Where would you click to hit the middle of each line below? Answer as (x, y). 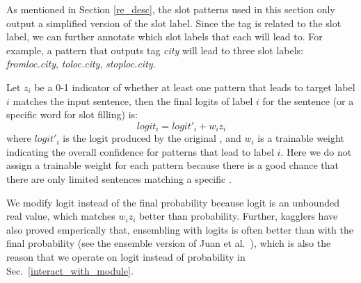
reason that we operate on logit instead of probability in (126, 256)
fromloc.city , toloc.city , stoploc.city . (81, 64)
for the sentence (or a (308, 100)
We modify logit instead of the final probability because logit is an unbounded (173, 202)
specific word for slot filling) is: (72, 114)
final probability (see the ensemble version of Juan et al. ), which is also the (169, 243)
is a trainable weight (301, 138)
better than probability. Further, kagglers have (239, 216)
